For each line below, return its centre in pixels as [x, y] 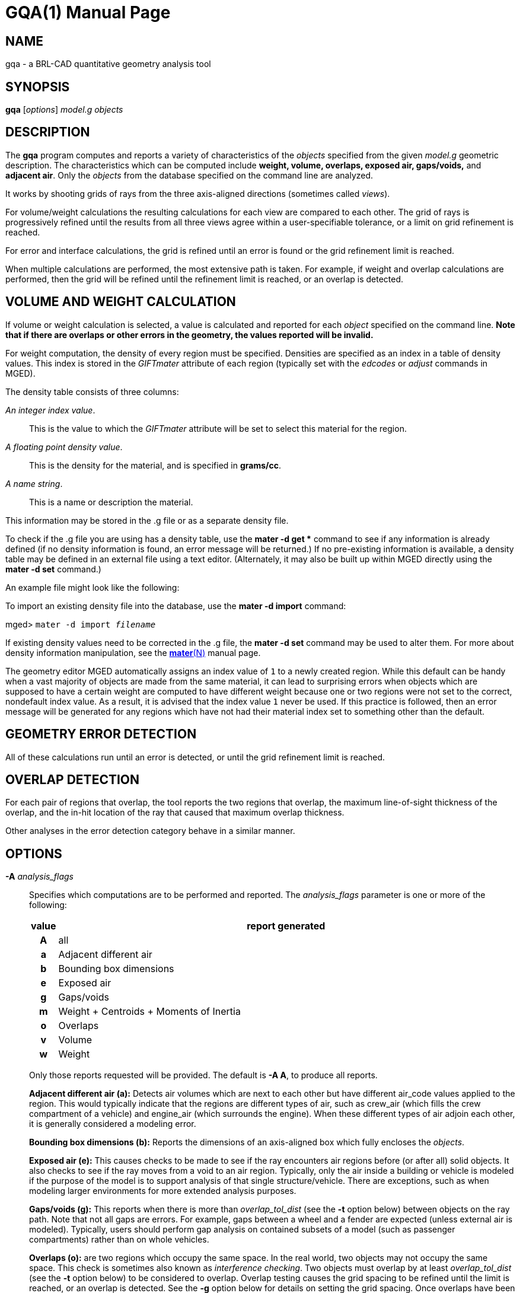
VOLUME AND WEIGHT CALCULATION [121, 302]
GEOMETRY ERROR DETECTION [101, 734]
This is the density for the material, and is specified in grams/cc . [155, 465]
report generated [286, 926]
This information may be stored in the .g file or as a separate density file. [147, 520]
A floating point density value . [64, 447]
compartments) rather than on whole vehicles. [119, 1240]
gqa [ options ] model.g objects [64, 110]
